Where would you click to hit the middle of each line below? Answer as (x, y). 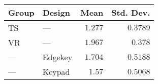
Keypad (56, 72)
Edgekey (57, 57)
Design (56, 12)
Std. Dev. (131, 12)
